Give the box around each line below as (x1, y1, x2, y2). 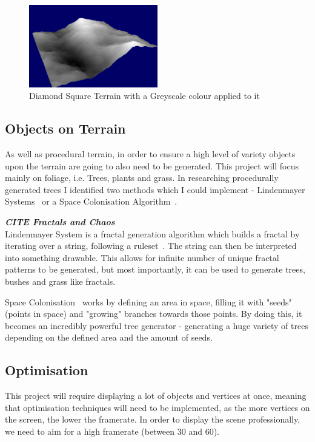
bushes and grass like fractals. (5, 274, 116, 287)
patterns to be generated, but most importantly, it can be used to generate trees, (5, 263, 305, 276)
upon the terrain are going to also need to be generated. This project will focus (5, 159, 299, 172)
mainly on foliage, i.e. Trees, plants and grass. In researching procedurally (5, 171, 279, 184)
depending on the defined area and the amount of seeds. (5, 331, 213, 344)
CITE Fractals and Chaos (5, 215, 115, 228)
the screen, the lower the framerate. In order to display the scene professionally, (5, 413, 300, 426)
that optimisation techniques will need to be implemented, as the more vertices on (5, 401, 310, 413)
